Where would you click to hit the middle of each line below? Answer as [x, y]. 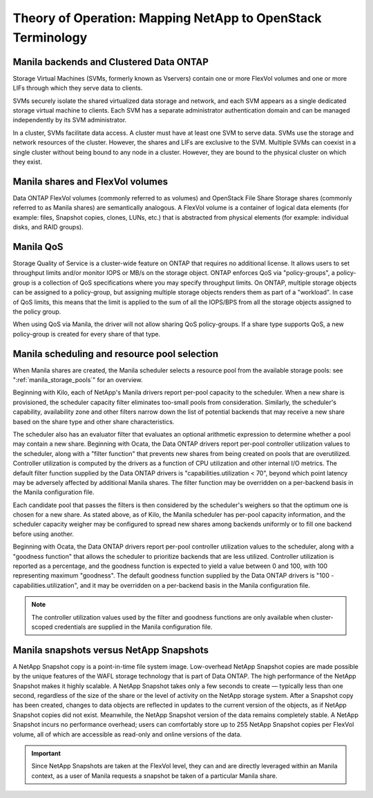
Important [46, 754]
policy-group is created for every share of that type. [87, 334]
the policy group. [37, 312]
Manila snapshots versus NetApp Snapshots [111, 650]
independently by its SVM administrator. [70, 120]
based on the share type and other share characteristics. [94, 421]
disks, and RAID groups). [48, 227]
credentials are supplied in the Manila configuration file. [133, 627]
